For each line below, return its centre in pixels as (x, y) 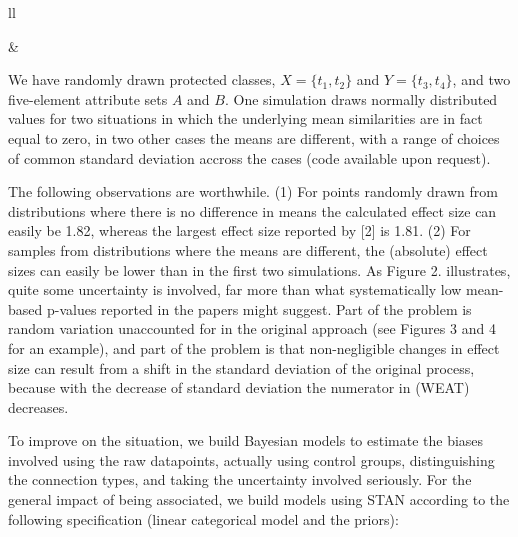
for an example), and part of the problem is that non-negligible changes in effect (254, 347)
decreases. (38, 406)
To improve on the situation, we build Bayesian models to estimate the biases (246, 440)
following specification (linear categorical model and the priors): (203, 518)
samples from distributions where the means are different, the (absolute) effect (248, 249)
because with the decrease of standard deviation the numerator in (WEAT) (239, 387)
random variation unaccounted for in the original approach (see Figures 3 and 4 (252, 328)
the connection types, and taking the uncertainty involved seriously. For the (240, 479)
